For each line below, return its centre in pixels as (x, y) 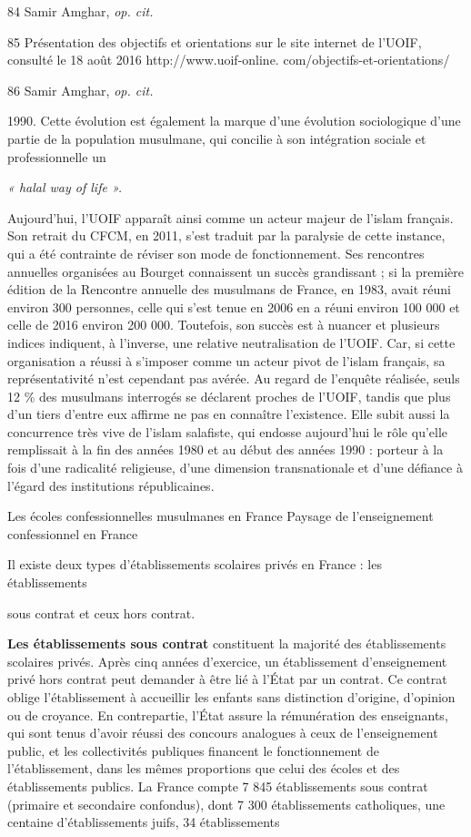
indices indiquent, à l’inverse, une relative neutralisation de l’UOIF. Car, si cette (231, 342)
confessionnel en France (73, 533)
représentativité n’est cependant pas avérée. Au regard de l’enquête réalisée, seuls (234, 378)
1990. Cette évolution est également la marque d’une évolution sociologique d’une (234, 121)
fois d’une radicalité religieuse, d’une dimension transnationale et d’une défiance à (235, 468)
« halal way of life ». (65, 187)
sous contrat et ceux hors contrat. (101, 612)
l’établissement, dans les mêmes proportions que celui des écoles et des (204, 768)
